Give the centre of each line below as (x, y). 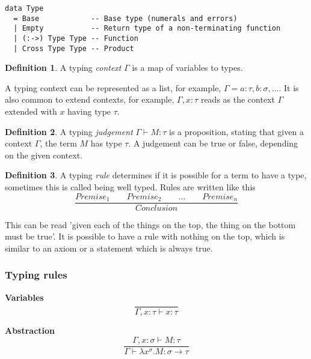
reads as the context (238, 99)
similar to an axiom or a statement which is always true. (109, 248)
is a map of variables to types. (187, 68)
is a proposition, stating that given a (236, 131)
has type (106, 143)
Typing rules (36, 275)
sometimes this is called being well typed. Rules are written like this (130, 187)
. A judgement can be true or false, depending (213, 143)
